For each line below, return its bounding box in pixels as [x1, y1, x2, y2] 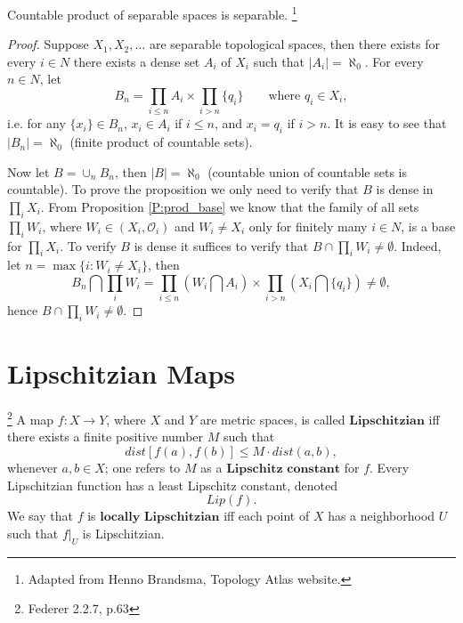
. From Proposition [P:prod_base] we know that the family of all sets [40, 197, 419, 215]
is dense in [376, 180, 434, 198]
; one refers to [104, 458, 181, 477]
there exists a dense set [73, 52, 200, 70]
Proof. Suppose [7, 35, 89, 53]
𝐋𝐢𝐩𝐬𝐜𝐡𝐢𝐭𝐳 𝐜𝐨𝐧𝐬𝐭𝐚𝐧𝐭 [226, 463, 341, 476]
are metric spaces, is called [199, 409, 345, 428]
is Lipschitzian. [82, 523, 165, 542]
